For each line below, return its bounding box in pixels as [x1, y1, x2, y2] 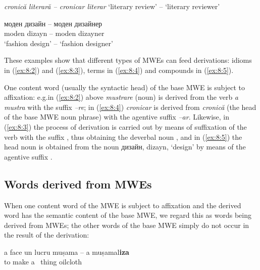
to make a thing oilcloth [4, 256, 82, 267]
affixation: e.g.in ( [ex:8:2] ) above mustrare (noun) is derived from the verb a [4, 92, 239, 102]
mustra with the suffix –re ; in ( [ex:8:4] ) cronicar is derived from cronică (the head [4, 101, 256, 112]
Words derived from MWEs [4, 176, 152, 191]
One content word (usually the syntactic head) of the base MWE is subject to [4, 82, 245, 92]
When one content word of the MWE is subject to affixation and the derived [4, 200, 241, 210]
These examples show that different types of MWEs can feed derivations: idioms [4, 55, 252, 65]
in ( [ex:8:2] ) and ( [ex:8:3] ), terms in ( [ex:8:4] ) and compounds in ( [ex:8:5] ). [4, 64, 234, 75]
